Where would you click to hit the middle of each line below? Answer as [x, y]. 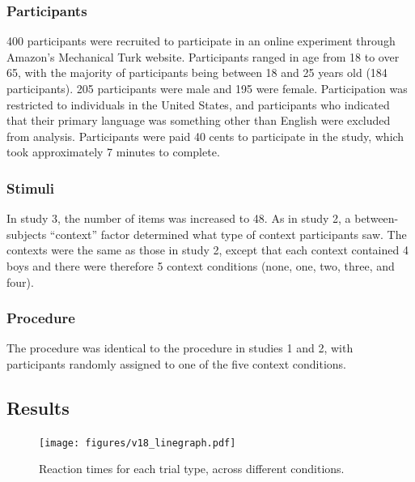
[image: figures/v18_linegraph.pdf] [138, 443]
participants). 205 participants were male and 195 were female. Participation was [207, 88]
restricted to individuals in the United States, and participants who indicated [198, 104]
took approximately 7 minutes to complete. [113, 152]
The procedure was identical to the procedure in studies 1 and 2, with [180, 348]
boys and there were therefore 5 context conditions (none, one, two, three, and [201, 265]
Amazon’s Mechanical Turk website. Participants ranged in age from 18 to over [203, 56]
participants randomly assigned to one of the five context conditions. [177, 363]
